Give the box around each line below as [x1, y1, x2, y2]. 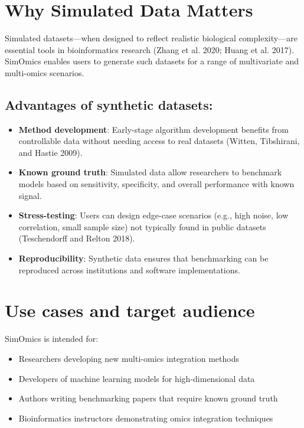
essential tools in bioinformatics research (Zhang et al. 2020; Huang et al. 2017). [5, 43, 295, 55]
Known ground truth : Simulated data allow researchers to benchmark [18, 166, 282, 178]
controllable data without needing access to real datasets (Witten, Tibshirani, [18, 135, 300, 147]
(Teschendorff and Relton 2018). [18, 232, 135, 244]
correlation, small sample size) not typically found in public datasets [18, 220, 266, 233]
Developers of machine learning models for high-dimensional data [18, 372, 255, 384]
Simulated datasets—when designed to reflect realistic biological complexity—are [5, 32, 298, 44]
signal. [18, 189, 42, 201]
